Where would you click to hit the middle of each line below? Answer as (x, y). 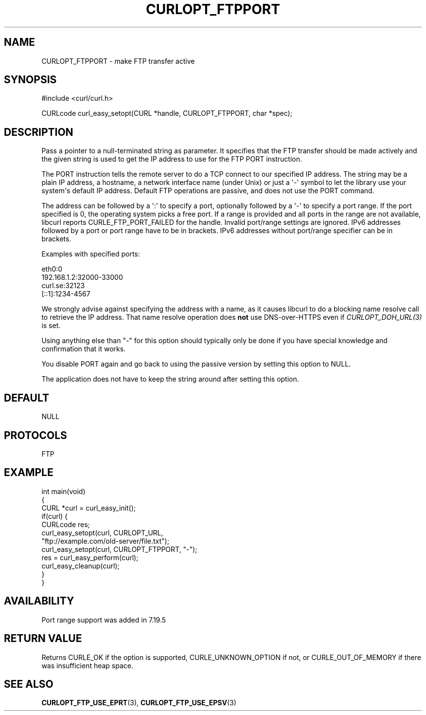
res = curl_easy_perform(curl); (90, 557)
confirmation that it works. (84, 349)
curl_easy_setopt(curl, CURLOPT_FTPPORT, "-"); (119, 549)
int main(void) (63, 491)
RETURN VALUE (43, 639)
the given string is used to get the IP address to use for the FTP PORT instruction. (172, 159)
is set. (51, 326)
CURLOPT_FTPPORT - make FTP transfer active (118, 61)
